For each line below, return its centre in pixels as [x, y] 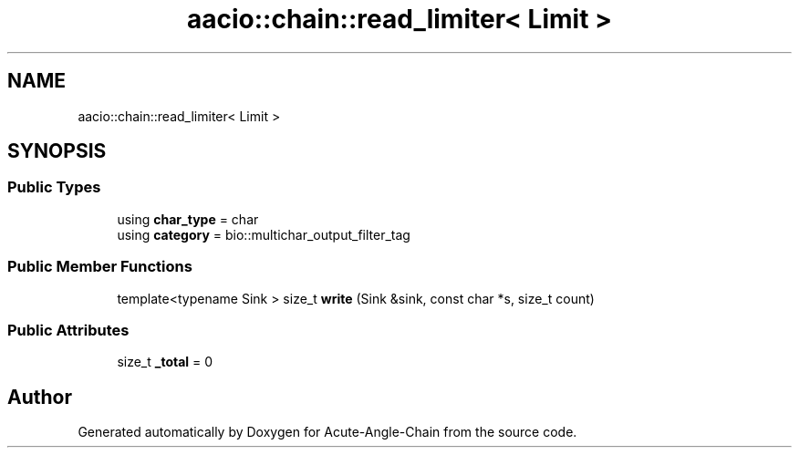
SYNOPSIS [57, 151]
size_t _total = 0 [165, 362]
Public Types [54, 187]
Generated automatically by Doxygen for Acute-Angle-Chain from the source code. [327, 432]
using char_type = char [188, 219]
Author [40, 397]
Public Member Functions [100, 267]
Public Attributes [68, 330]
